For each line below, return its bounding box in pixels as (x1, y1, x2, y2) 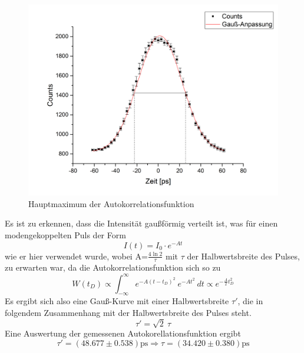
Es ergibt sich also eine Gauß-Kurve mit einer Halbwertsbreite (5, 295, 229, 307)
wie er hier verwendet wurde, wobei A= (5, 249, 148, 262)
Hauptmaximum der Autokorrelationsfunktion (28, 197, 194, 209)
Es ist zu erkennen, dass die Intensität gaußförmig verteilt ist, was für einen (5, 217, 278, 229)
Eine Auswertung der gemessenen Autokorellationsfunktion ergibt (5, 327, 241, 339)
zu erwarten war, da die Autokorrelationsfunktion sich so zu (5, 261, 221, 274)
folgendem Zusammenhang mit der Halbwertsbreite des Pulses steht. (5, 306, 252, 318)
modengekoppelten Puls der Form (5, 228, 126, 241)
